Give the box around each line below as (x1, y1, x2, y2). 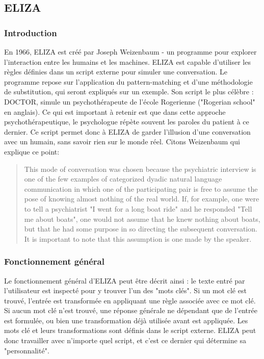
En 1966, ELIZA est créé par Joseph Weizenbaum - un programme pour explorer (4, 46, 257, 57)
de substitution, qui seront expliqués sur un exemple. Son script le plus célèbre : (4, 86, 254, 97)
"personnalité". (4, 345, 49, 355)
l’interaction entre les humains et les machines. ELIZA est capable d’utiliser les (4, 56, 251, 67)
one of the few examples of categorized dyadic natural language (24, 173, 222, 184)
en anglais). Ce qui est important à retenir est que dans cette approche (4, 106, 226, 117)
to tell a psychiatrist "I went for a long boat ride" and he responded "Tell (24, 203, 252, 214)
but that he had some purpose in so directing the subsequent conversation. (24, 223, 257, 234)
